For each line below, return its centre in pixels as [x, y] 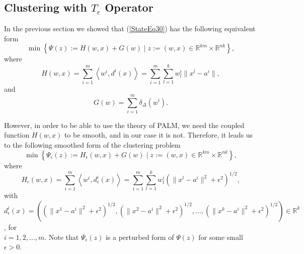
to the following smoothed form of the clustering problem [92, 145]
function [17, 135]
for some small [221, 237]
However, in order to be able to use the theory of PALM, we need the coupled [124, 125]
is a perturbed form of [140, 237]
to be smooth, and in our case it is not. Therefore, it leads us [159, 135]
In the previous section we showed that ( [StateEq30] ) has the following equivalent [130, 28]
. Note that [62, 237]
